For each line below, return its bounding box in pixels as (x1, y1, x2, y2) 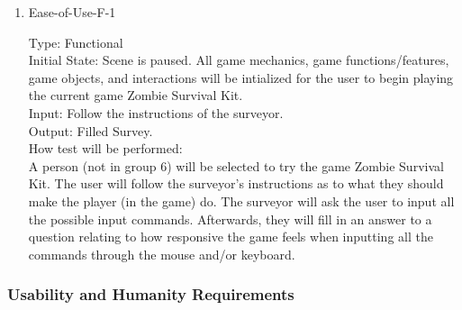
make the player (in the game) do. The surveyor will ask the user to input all (28, 191, 455, 210)
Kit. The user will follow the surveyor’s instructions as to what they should (28, 174, 444, 193)
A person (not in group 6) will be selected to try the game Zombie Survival (28, 156, 444, 175)
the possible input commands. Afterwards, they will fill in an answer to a (28, 209, 432, 228)
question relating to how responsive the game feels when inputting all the (28, 227, 433, 246)
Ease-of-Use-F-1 (28, 3, 116, 21)
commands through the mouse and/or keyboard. (28, 244, 295, 263)
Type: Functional (28, 32, 123, 51)
